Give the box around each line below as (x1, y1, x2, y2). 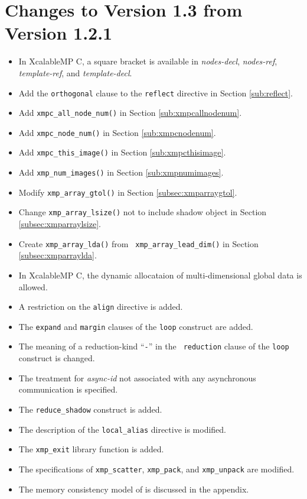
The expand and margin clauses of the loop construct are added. (18, 320, 253, 332)
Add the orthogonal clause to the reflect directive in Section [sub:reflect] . (18, 86, 293, 99)
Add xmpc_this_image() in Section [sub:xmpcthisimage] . (18, 146, 226, 158)
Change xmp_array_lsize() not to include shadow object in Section (18, 206, 267, 218)
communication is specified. (18, 383, 118, 396)
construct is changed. (18, 352, 95, 364)
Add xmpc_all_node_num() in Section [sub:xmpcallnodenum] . (18, 106, 242, 119)
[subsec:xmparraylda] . (18, 249, 97, 261)
